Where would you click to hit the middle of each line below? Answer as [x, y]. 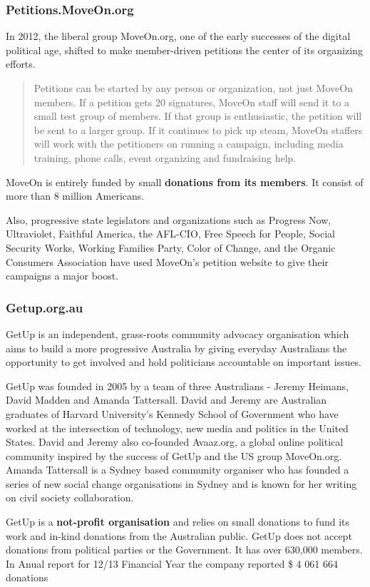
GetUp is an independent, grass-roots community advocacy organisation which [178, 333]
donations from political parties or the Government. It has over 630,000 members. [184, 550]
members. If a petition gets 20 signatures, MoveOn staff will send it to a [192, 102]
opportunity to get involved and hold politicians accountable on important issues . [184, 362]
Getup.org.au [45, 307]
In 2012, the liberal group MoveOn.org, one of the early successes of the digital [178, 36]
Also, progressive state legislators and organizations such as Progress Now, [169, 219]
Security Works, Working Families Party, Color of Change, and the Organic [171, 247]
